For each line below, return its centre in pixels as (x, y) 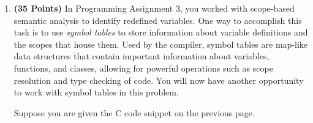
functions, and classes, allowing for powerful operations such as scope (143, 68)
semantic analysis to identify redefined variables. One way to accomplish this (158, 20)
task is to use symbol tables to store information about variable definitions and (161, 32)
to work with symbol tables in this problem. (96, 92)
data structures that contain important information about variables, (141, 56)
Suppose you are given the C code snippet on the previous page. (134, 112)
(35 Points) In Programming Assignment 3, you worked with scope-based (154, 8)
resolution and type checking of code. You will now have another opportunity (159, 80)
